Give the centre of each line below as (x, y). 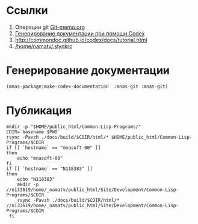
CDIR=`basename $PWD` (33, 132)
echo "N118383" (36, 179)
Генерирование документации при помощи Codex (80, 33)
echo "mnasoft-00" (40, 158)
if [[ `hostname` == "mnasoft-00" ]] (54, 148)
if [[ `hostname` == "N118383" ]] (50, 169)
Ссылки (27, 11)
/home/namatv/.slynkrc (44, 46)
